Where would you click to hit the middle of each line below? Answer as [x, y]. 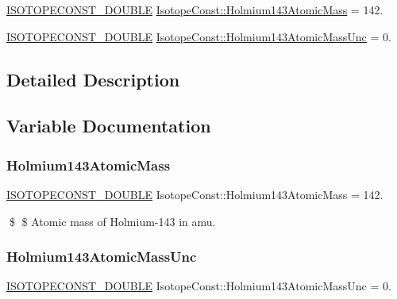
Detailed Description [93, 79]
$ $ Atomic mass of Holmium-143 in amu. [112, 221]
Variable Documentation [109, 126]
